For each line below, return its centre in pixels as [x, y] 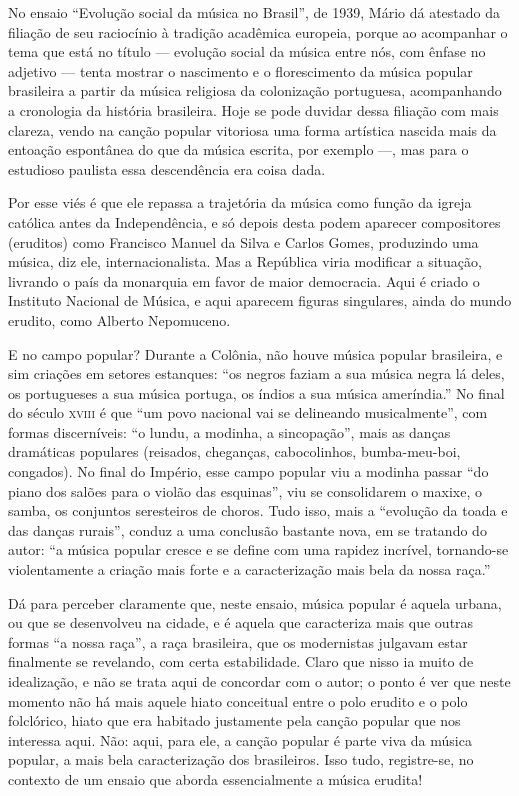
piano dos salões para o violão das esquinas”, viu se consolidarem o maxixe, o [245, 490]
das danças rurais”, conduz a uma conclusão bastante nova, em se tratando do [247, 529]
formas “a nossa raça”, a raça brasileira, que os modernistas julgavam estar [238, 641]
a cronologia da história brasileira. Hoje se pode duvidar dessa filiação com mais [253, 109]
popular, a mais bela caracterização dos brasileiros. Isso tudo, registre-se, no [241, 759]
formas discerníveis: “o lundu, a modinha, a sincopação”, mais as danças [229, 431]
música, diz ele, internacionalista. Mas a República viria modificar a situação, [245, 261]
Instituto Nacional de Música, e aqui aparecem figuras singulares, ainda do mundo [260, 300]
